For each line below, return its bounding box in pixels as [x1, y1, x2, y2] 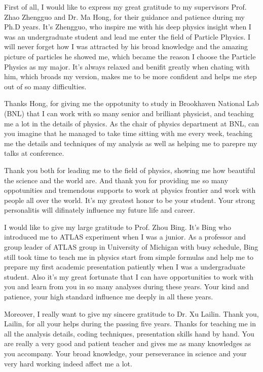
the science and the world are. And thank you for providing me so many [4, 175, 229, 185]
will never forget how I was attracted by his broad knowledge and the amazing [4, 41, 248, 52]
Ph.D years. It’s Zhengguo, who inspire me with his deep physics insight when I [4, 21, 251, 32]
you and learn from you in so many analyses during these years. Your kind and [4, 281, 249, 292]
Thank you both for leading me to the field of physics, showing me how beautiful [4, 164, 255, 175]
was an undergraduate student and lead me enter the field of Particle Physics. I [4, 31, 251, 42]
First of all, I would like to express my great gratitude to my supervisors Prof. [4, 2, 247, 12]
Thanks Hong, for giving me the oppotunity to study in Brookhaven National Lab [4, 98, 259, 109]
